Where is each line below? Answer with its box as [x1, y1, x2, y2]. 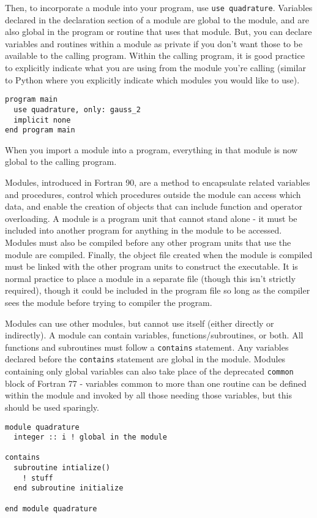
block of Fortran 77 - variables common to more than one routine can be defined [5, 376, 307, 389]
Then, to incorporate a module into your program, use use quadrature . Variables [5, 1, 313, 13]
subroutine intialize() [13, 463, 110, 473]
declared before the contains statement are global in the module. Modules [5, 352, 286, 365]
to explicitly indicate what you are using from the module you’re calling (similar [5, 61, 306, 74]
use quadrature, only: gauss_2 [13, 105, 141, 114]
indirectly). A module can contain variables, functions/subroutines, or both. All [5, 329, 304, 341]
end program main [5, 126, 75, 135]
